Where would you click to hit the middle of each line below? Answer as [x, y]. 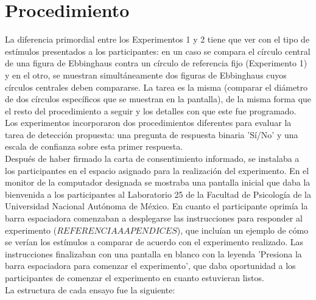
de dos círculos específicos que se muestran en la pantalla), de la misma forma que [158, 99]
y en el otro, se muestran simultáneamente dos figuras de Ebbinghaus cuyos [146, 75]
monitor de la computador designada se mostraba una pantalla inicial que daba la [158, 182]
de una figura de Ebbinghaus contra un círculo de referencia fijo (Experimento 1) [156, 63]
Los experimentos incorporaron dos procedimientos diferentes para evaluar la [148, 123]
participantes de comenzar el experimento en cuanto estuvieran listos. [135, 277]
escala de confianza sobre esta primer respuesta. [94, 146]
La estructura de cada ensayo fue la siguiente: [90, 289]
